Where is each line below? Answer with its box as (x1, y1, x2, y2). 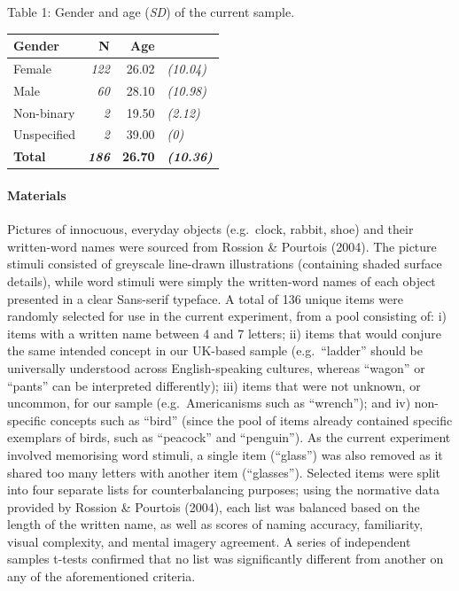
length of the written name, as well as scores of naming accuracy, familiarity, (7, 515, 424, 533)
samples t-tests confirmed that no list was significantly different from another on (7, 549, 444, 568)
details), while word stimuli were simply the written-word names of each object (7, 271, 436, 290)
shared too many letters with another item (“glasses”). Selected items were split (7, 463, 441, 481)
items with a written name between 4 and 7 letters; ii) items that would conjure (7, 323, 441, 342)
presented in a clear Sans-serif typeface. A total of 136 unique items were (7, 289, 403, 307)
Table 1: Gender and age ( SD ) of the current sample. (7, 3, 295, 20)
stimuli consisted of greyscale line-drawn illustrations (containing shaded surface (7, 254, 442, 273)
